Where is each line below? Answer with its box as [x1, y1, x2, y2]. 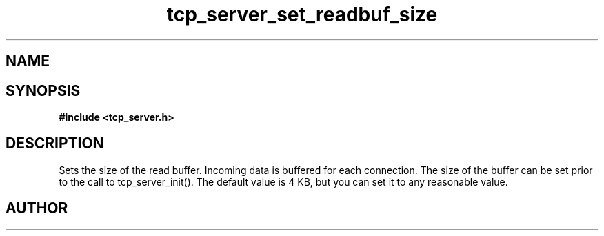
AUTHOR [6, 199, 68, 217]
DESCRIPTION [6, 135, 104, 153]
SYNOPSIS [6, 81, 81, 99]
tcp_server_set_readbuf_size [166, 3, 438, 26]
